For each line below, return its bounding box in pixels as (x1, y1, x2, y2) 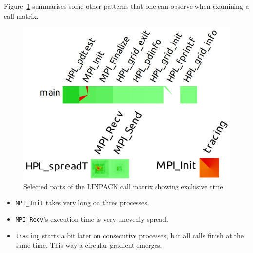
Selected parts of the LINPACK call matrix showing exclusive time (23, 181, 223, 191)
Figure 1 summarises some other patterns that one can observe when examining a (4, 1, 249, 11)
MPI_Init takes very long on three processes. (15, 197, 149, 208)
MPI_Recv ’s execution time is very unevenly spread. (15, 213, 168, 224)
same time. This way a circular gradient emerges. (15, 240, 162, 250)
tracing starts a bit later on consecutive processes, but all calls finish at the (15, 230, 244, 240)
